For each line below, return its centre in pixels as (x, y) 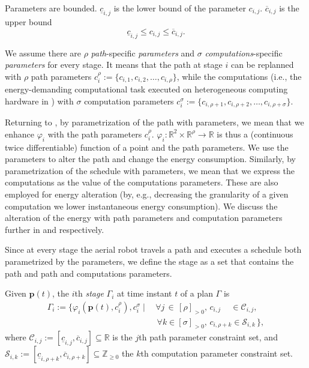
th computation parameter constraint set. (217, 353)
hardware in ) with (39, 101)
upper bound (28, 22)
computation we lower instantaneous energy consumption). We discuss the (141, 206)
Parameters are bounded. (51, 8)
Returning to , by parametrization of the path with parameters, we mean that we (154, 122)
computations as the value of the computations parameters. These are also (142, 182)
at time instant (145, 293)
